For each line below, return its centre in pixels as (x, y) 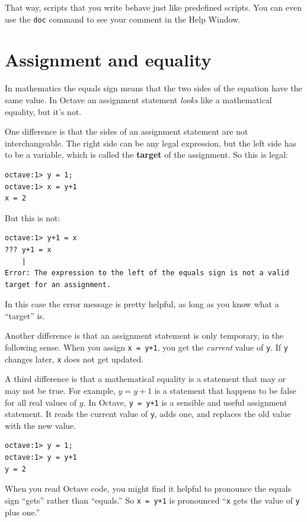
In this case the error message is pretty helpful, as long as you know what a (142, 304)
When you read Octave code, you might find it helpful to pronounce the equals (148, 488)
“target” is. (25, 315)
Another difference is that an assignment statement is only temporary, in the (144, 335)
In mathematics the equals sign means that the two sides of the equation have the (153, 88)
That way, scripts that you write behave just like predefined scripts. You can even (153, 7)
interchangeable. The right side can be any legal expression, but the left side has (151, 143)
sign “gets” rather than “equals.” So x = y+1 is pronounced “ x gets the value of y (152, 500)
